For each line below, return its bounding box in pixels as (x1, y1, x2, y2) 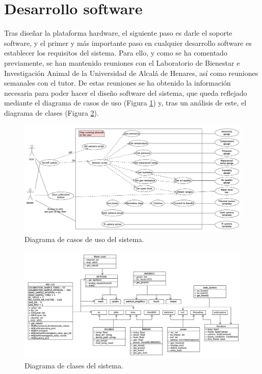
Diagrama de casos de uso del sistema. (24, 233, 144, 244)
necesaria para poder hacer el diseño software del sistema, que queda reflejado (4, 87, 247, 98)
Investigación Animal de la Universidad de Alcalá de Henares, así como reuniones (4, 67, 258, 78)
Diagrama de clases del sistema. (24, 360, 123, 371)
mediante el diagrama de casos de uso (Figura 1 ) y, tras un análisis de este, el (4, 97, 247, 108)
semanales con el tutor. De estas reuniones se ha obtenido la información (4, 77, 231, 88)
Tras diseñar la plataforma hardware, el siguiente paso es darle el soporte (4, 28, 232, 38)
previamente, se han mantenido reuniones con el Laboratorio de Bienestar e (4, 57, 240, 68)
